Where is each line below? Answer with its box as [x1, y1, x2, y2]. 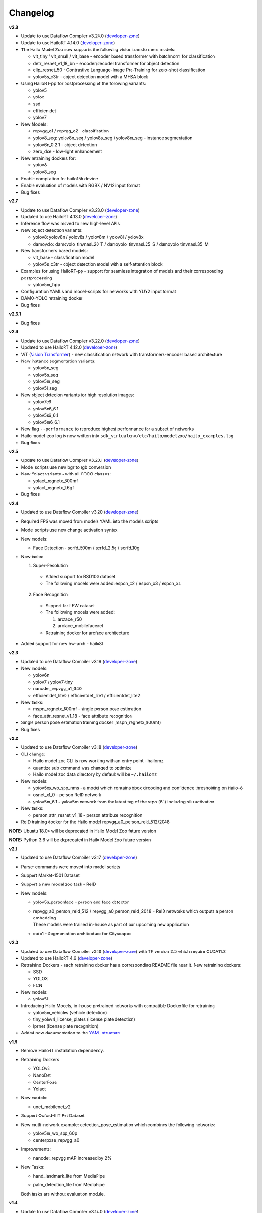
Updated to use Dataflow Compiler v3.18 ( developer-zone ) [21, 744, 138, 750]
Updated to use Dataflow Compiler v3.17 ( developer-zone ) [21, 854, 138, 861]
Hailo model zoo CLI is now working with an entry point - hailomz [33, 758, 164, 764]
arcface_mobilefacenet [57, 623, 104, 629]
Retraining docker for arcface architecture [45, 630, 130, 636]
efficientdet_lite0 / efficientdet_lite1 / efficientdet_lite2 [33, 692, 141, 698]
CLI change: [21, 751, 46, 757]
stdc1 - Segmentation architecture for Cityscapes [33, 931, 131, 936]
